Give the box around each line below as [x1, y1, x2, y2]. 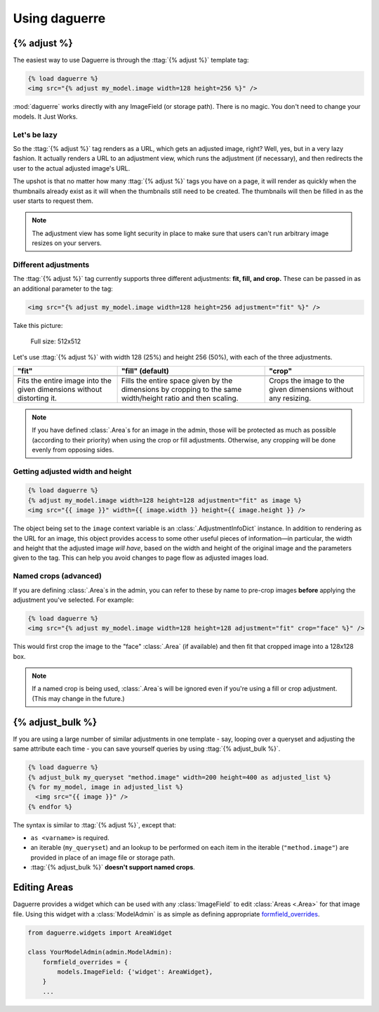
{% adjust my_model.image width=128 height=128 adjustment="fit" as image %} [27, 496, 302, 504]
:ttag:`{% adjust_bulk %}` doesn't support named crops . [30, 863, 196, 872]
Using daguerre [13, 11, 106, 26]
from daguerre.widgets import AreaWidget [27, 928, 173, 937]
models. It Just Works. [13, 112, 78, 121]
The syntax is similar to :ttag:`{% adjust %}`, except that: [13, 820, 177, 829]
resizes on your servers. [32, 239, 102, 247]
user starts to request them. [13, 197, 94, 205]
